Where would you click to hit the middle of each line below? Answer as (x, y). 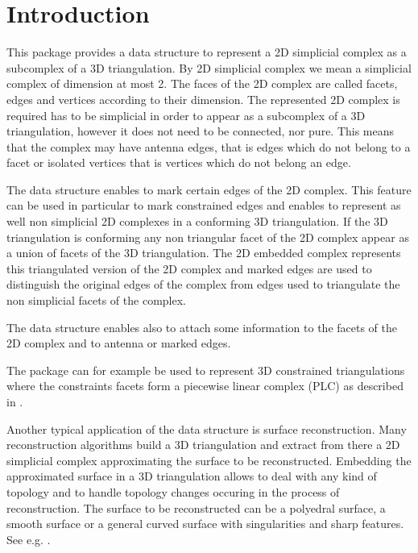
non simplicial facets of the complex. (96, 300)
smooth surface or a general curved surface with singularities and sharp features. (205, 524)
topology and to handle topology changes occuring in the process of (173, 491)
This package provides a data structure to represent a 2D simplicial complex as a (207, 52)
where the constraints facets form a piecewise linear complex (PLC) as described (205, 386)
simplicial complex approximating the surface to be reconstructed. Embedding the (209, 460)
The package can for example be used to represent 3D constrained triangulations (206, 370)
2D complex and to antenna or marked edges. (119, 343)
